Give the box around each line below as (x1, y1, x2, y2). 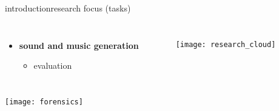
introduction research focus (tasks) (5, 2, 131, 14)
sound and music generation (19, 39, 139, 51)
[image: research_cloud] (175, 40, 276, 49)
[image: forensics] (5, 97, 83, 106)
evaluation (33, 59, 72, 72)
